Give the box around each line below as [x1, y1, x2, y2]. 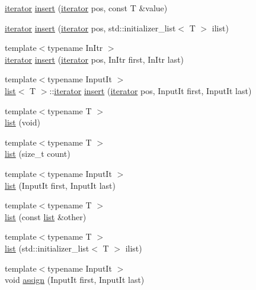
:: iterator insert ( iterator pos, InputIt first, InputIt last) [49, 84, 252, 96]
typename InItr [47, 41, 103, 54]
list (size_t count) [5, 147, 71, 160]
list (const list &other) [5, 210, 87, 223]
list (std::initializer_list [5, 241, 89, 254]
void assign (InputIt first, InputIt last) [5, 273, 145, 286]
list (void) [5, 116, 40, 128]
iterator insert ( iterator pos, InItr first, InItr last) [5, 53, 184, 65]
